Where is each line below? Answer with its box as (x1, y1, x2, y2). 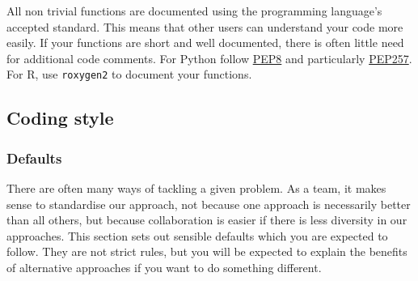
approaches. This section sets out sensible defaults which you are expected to (6, 227, 388, 244)
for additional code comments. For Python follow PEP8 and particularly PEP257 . (6, 49, 412, 66)
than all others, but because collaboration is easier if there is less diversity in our (6, 211, 407, 228)
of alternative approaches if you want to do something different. (6, 259, 322, 275)
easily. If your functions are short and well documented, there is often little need (6, 34, 404, 51)
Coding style (6, 105, 114, 130)
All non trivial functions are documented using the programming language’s (6, 2, 382, 19)
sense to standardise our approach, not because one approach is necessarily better (6, 195, 411, 212)
